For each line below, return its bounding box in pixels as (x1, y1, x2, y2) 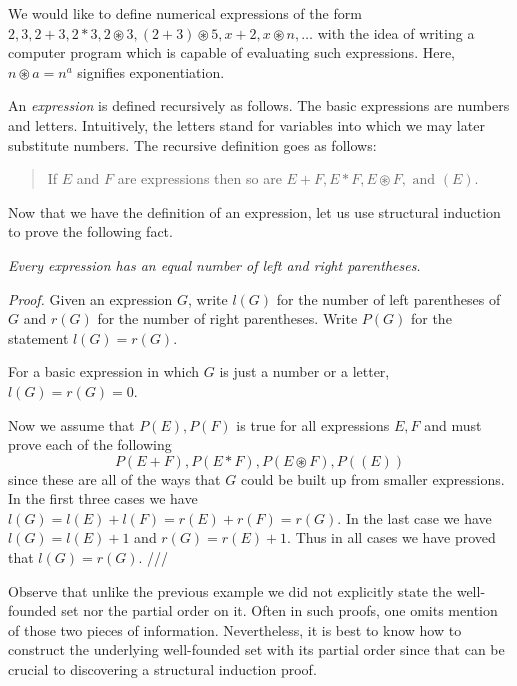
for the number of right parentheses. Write (97, 308, 358, 329)
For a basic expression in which (8, 361, 200, 382)
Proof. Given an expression (8, 288, 173, 309)
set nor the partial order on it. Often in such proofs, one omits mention (61, 600, 498, 621)
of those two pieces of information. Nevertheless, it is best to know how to (8, 619, 462, 640)
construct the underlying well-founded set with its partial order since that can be (8, 639, 505, 660)
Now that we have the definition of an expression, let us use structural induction (8, 201, 501, 222)
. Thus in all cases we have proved (287, 527, 496, 548)
